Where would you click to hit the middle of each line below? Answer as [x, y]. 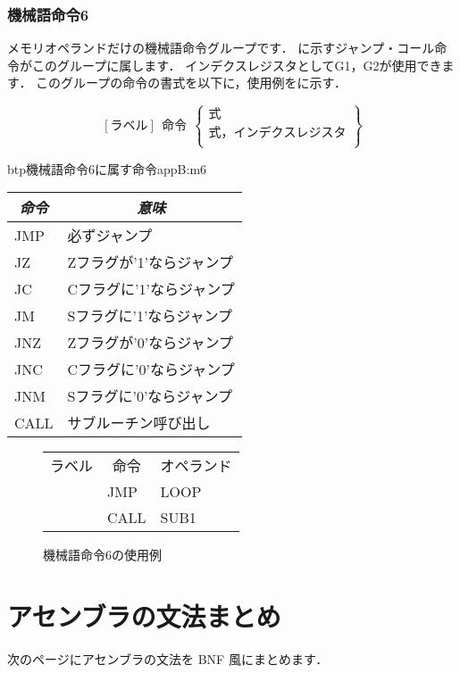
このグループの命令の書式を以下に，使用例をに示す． [192, 83]
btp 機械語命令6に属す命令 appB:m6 [107, 168]
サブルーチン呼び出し [139, 423]
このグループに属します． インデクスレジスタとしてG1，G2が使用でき [237, 65]
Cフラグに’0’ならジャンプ [151, 370]
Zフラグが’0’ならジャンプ [150, 343]
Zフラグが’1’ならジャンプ [150, 262]
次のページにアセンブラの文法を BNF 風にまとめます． [168, 658]
